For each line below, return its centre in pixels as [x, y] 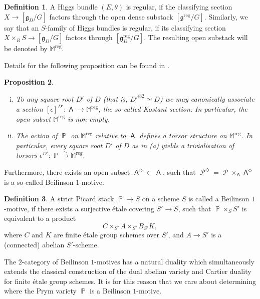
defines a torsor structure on [183, 135]
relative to [111, 135]
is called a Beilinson [219, 199]
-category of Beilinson [55, 261]
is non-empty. [89, 118]
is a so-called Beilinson [39, 182]
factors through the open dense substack [111, 16]
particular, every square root [59, 145]
